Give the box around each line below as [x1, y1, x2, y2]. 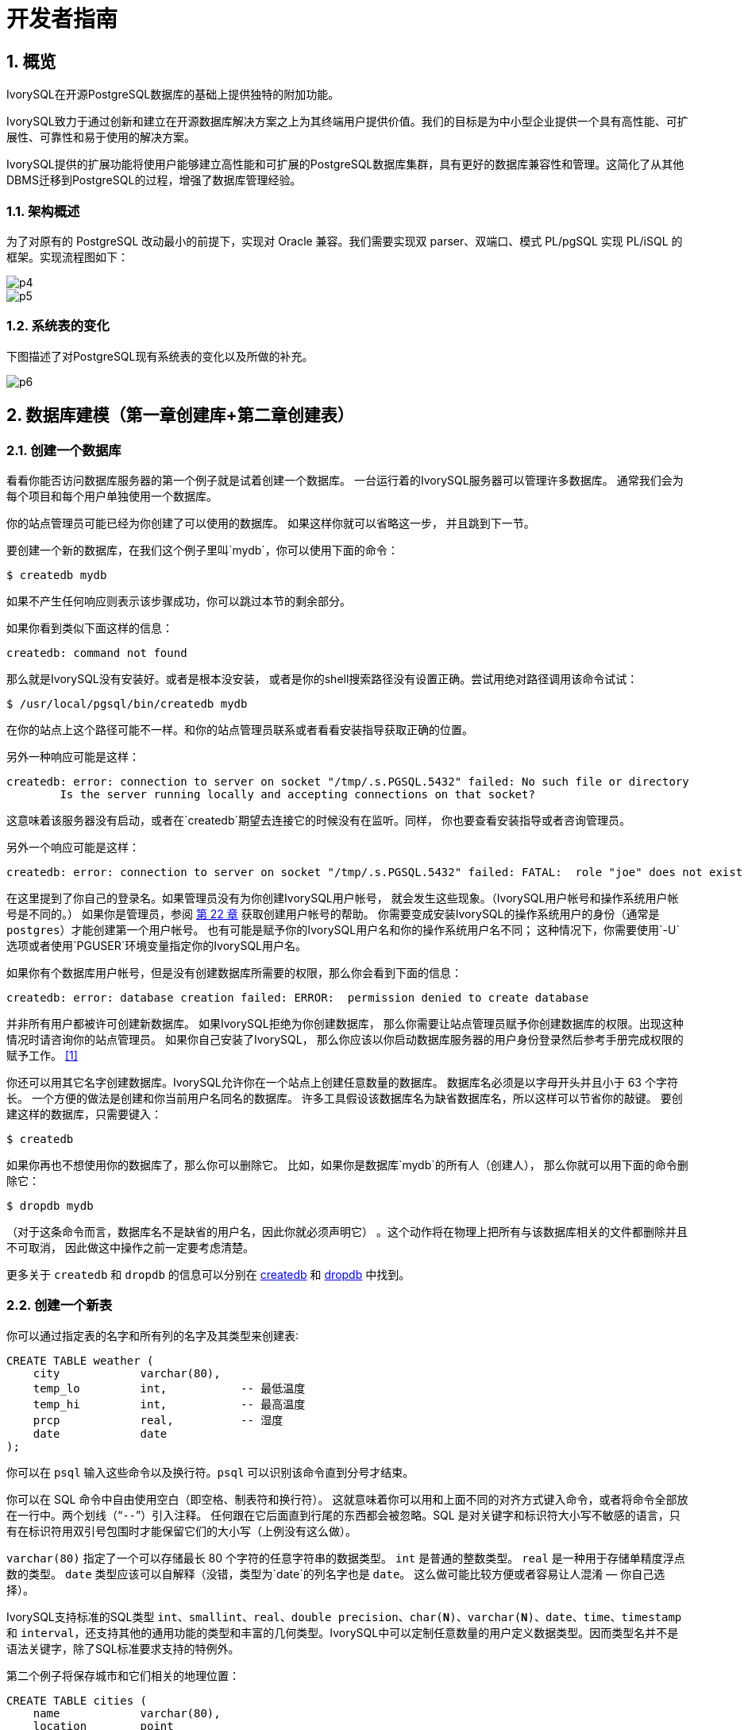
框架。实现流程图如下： [6, 249, 129, 264]
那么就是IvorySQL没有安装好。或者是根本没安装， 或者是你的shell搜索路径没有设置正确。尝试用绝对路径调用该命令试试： [6, 671, 638, 685]
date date [33, 1427, 168, 1440]
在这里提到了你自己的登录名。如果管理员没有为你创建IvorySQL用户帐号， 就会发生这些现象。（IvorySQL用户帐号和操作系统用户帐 [6, 890, 679, 905]
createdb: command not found [6, 646, 187, 659]
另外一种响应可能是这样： [6, 749, 140, 763]
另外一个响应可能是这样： [6, 840, 140, 854]
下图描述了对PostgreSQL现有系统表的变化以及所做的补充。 [6, 349, 314, 363]
